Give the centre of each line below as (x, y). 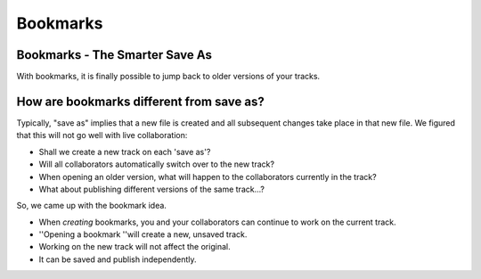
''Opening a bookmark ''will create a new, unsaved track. (143, 234)
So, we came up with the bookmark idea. (91, 206)
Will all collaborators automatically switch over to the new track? (157, 164)
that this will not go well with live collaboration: (102, 135)
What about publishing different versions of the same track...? (151, 189)
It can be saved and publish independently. (118, 259)
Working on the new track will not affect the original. (135, 247)
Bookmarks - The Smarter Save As (114, 55)
